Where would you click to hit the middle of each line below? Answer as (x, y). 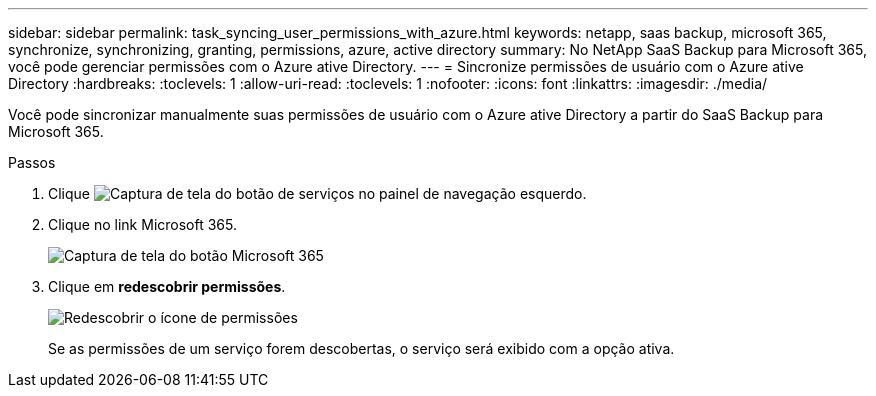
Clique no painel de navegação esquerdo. (317, 193)
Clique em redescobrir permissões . (167, 286)
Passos (32, 162)
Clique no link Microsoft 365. (142, 224)
